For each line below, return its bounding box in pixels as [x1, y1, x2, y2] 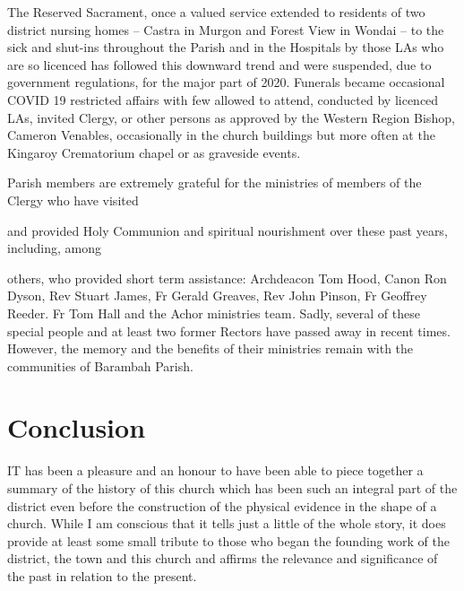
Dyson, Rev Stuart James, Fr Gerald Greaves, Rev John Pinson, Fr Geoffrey [7, 286, 427, 305]
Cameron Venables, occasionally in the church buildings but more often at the [7, 126, 435, 144]
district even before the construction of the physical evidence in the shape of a [7, 496, 437, 515]
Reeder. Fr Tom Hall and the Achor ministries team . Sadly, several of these [7, 303, 420, 322]
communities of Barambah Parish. [7, 356, 193, 375]
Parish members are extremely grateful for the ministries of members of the [7, 173, 422, 192]
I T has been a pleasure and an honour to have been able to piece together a [7, 461, 424, 480]
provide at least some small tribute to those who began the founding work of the [7, 531, 450, 550]
